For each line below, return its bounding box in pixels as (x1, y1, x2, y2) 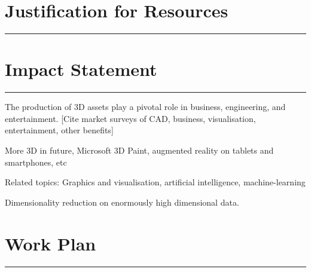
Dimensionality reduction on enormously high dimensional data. (5, 195, 239, 208)
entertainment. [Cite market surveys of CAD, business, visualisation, (5, 112, 256, 124)
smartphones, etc (5, 155, 67, 168)
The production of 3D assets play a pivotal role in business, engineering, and (5, 100, 286, 113)
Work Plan (5, 231, 96, 255)
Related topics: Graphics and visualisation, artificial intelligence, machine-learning (5, 176, 306, 188)
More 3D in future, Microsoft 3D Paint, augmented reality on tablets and (5, 144, 274, 157)
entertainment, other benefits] (5, 124, 114, 136)
